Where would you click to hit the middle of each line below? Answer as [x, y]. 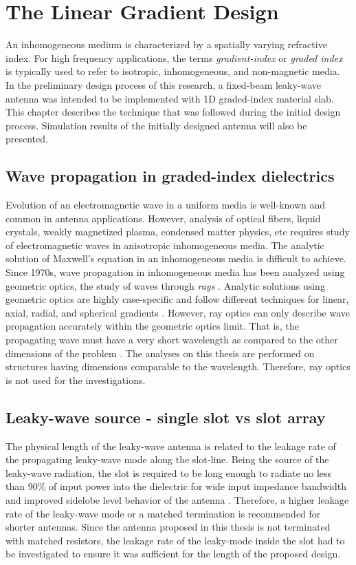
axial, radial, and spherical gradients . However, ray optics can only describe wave [178, 312]
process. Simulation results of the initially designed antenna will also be [156, 125]
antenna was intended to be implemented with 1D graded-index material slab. [170, 98]
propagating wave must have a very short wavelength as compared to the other [172, 340]
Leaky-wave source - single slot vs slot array [166, 417]
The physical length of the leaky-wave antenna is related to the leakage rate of [171, 446]
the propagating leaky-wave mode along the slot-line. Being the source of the [167, 459]
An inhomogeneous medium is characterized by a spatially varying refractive [166, 44]
